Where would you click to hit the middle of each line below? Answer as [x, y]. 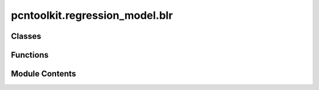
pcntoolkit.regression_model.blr [92, 15]
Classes [26, 36]
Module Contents [43, 74]
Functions [30, 55]
